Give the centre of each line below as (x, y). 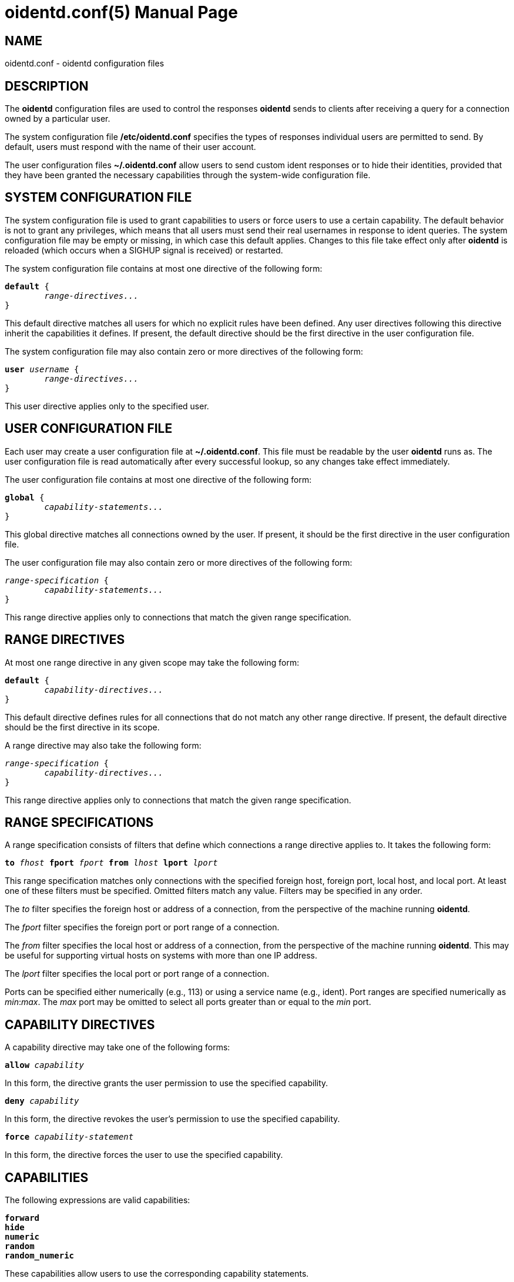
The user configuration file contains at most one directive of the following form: (158, 479)
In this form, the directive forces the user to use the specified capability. (144, 1155)
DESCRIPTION (47, 86)
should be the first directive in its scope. (82, 727)
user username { (42, 369)
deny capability (42, 1101)
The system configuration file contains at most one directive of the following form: (164, 268)
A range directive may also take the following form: (103, 745)
